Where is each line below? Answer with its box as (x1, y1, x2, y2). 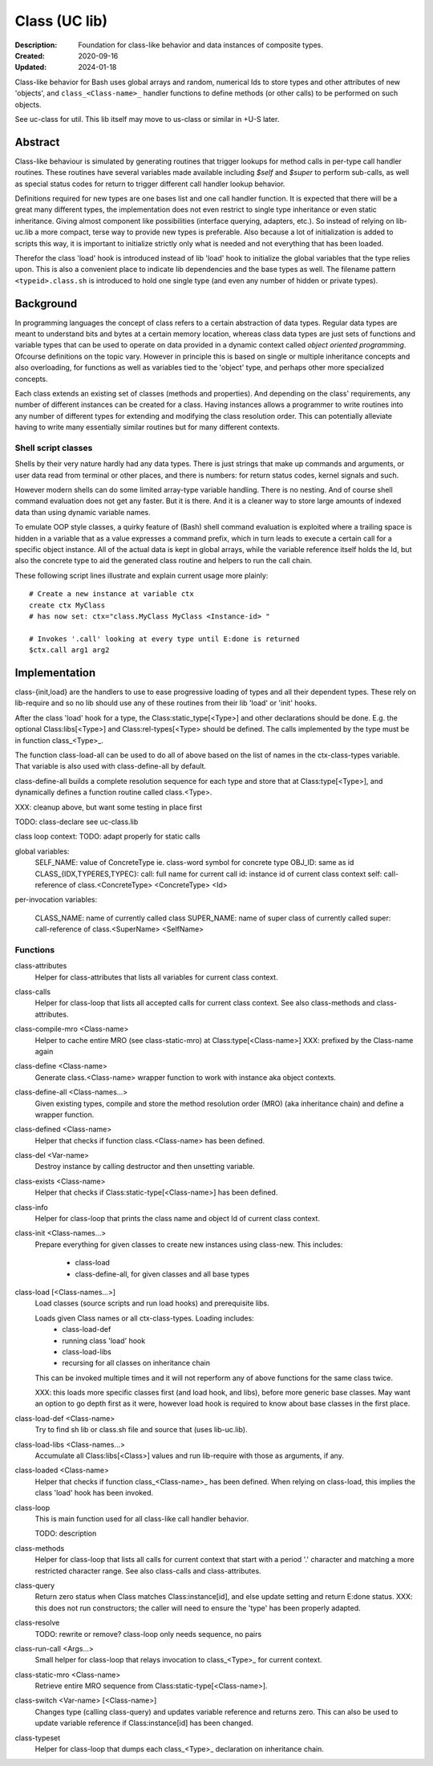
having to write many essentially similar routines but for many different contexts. (14, 422, 280, 432)
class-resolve (14, 1618, 60, 1628)
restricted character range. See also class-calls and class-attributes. (34, 1565, 261, 1576)
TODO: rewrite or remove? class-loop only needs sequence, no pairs (34, 1629, 262, 1638)
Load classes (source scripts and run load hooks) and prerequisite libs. (34, 1298, 270, 1308)
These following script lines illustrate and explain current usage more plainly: (14, 570, 269, 580)
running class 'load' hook (62, 1336, 146, 1346)
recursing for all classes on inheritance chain (62, 1358, 210, 1368)
